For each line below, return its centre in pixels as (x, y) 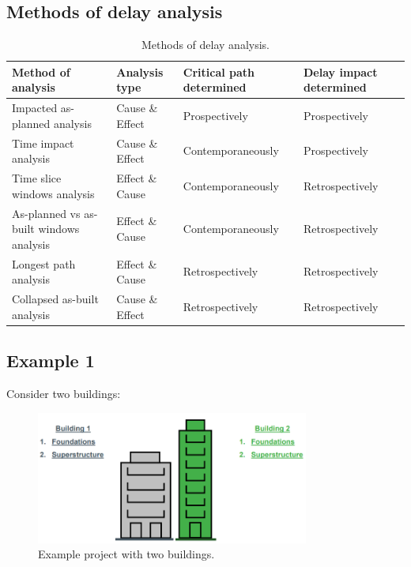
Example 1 (51, 360)
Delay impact (341, 71)
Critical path (219, 71)
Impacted (35, 108)
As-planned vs (46, 213)
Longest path (44, 263)
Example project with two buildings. (126, 554)
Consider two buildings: (64, 393)
